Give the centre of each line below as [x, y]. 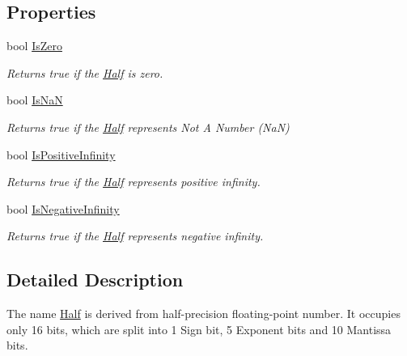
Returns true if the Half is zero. [85, 72]
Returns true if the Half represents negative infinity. [135, 236]
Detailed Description [95, 280]
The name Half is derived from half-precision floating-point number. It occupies [203, 314]
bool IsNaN [35, 100]
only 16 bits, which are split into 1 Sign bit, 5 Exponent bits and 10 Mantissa [199, 329]
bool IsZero [34, 46]
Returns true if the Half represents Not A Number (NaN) [148, 127]
